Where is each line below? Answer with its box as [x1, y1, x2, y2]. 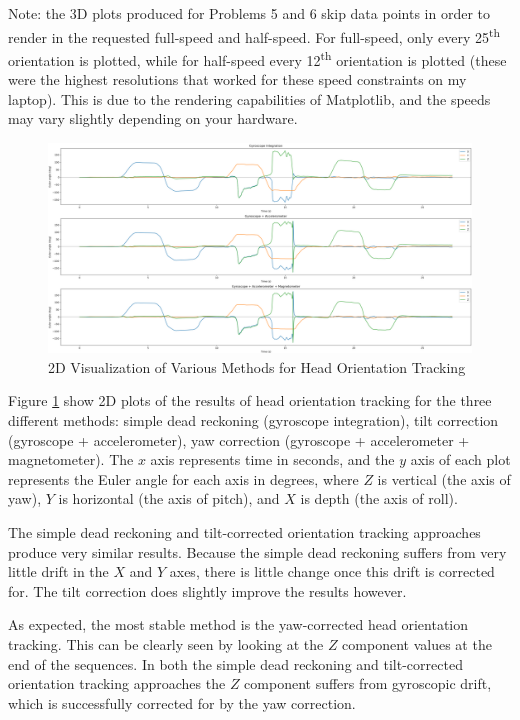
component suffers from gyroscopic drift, [244, 673, 492, 694]
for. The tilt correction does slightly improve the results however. [8, 580, 407, 601]
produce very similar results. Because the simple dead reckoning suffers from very [8, 541, 507, 562]
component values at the [342, 633, 492, 654]
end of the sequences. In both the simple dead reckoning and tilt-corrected [8, 653, 463, 674]
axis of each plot [410, 449, 511, 470]
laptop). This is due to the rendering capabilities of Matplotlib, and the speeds [8, 88, 491, 109]
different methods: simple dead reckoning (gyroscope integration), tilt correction [8, 410, 499, 430]
